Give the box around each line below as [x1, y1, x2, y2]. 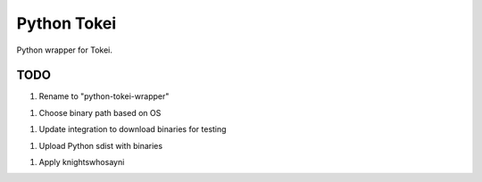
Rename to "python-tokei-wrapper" [38, 91, 170, 102]
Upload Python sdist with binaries [38, 140, 163, 151]
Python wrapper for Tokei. [16, 45, 113, 55]
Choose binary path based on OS [38, 107, 162, 118]
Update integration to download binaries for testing [38, 124, 227, 135]
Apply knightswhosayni [38, 157, 125, 168]
